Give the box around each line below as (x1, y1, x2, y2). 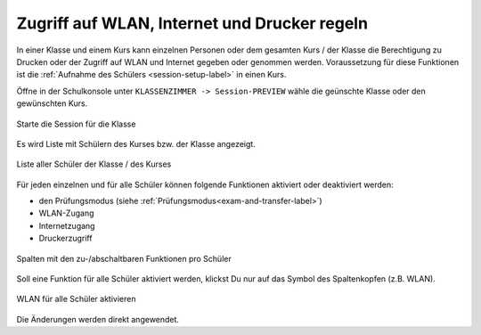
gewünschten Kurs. (16, 98, 88, 109)
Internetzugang (38, 220, 95, 231)
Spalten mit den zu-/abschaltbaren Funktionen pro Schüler (16, 253, 232, 264)
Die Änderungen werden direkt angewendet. (16, 314, 180, 324)
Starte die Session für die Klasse (16, 118, 136, 129)
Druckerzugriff (38, 233, 93, 244)
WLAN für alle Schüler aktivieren (16, 294, 136, 305)
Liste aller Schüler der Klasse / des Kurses (16, 159, 172, 169)
